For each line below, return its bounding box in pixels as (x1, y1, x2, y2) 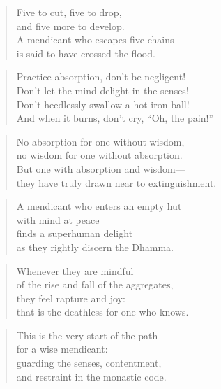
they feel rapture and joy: (16, 290, 125, 305)
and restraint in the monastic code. (16, 369, 167, 383)
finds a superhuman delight (16, 226, 133, 241)
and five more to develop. (16, 18, 125, 33)
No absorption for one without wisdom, (16, 134, 185, 148)
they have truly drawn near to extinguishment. (16, 175, 217, 190)
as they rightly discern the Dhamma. (16, 239, 174, 254)
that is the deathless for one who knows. (16, 304, 189, 319)
